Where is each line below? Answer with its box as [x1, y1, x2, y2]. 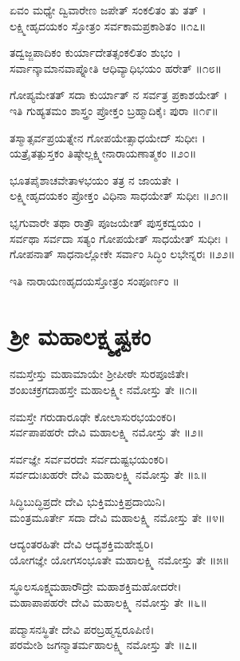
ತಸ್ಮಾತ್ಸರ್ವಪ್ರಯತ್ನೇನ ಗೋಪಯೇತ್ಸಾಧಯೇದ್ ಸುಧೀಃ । [10, 129, 206, 145]
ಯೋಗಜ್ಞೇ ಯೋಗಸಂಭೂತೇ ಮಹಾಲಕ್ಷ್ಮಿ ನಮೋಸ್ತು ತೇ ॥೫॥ [10, 551, 230, 567]
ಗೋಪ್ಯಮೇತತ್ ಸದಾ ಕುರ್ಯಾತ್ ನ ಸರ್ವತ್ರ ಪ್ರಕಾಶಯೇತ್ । [10, 86, 228, 103]
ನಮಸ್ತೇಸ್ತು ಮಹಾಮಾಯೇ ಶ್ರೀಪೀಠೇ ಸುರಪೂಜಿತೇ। [10, 365, 190, 382]
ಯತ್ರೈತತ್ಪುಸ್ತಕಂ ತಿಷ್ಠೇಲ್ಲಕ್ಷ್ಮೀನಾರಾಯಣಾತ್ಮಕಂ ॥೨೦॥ [10, 145, 197, 161]
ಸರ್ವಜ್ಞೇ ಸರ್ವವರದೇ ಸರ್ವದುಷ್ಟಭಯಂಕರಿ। [10, 450, 169, 467]
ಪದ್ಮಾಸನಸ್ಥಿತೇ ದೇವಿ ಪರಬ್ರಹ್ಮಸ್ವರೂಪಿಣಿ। [10, 620, 155, 637]
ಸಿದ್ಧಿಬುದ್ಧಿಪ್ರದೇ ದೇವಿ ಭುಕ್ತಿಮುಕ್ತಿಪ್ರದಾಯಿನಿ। [10, 493, 166, 509]
